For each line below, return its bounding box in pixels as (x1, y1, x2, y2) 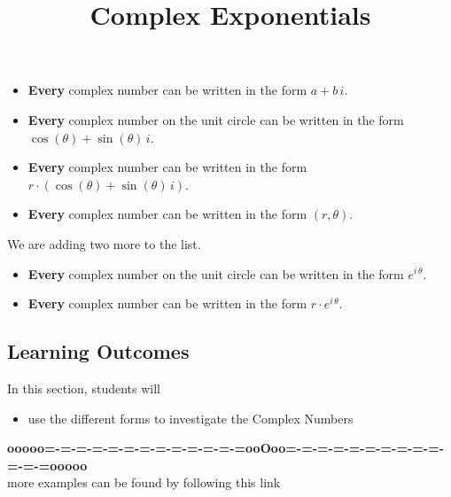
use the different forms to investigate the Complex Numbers (27, 408, 354, 427)
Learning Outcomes (7, 338, 190, 365)
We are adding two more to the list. (7, 234, 201, 252)
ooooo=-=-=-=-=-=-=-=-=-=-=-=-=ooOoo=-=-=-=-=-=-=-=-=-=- (7, 439, 445, 457)
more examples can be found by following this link (7, 473, 281, 492)
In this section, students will (7, 378, 160, 397)
